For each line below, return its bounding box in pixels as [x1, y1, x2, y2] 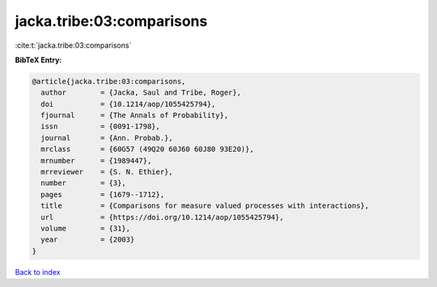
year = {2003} [40, 235, 135, 244]
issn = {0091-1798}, [40, 122, 161, 131]
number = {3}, [40, 179, 127, 188]
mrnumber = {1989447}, [40, 156, 152, 165]
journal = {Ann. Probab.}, [40, 133, 173, 142]
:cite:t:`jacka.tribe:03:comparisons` [15, 40, 132, 50]
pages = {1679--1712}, [40, 190, 165, 199]
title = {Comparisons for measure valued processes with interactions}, [40, 201, 370, 210]
